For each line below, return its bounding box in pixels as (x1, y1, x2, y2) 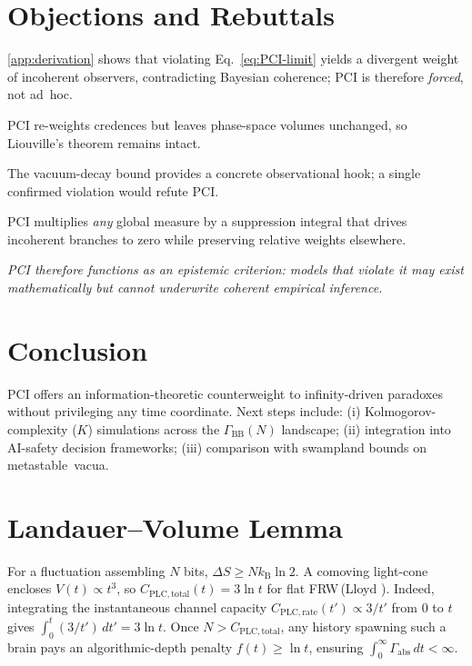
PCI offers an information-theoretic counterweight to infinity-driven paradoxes (7, 383, 443, 403)
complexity (7, 419, 68, 438)
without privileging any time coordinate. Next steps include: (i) (7, 402, 361, 421)
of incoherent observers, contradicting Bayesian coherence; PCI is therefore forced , (7, 66, 464, 85)
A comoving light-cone (303, 561, 428, 580)
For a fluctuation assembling (7, 561, 166, 580)
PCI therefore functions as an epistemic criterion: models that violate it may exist (7, 260, 464, 279)
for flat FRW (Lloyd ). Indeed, (266, 579, 435, 598)
